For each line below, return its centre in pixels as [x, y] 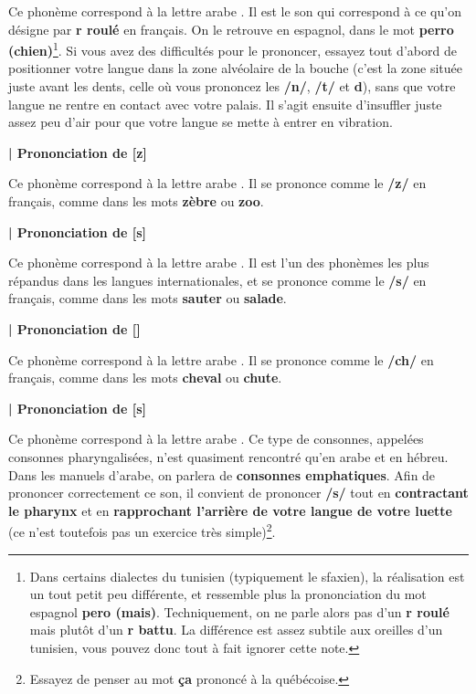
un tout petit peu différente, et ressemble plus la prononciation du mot [228, 594]
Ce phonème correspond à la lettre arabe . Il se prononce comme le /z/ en [217, 183]
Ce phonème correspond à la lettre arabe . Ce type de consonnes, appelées [216, 439]
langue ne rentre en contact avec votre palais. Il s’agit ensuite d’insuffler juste [225, 104]
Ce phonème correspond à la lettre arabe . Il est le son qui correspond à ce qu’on [235, 11]
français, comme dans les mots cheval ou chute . [145, 378]
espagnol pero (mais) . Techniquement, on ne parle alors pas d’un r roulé [239, 611]
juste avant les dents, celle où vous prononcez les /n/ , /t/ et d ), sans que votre [232, 86]
